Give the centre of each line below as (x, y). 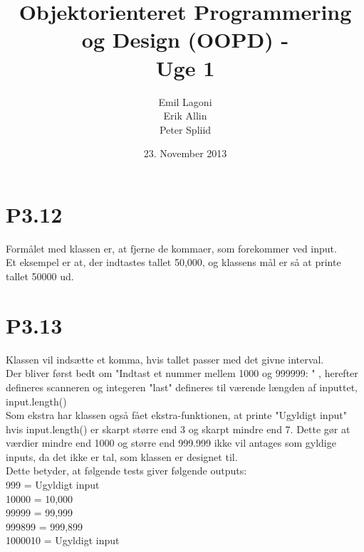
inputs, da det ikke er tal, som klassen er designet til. (122, 456)
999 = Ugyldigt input (53, 485)
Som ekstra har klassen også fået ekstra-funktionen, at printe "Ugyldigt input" (176, 415)
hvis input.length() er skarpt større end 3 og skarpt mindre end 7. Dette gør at (178, 429)
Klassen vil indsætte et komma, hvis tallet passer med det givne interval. (165, 359)
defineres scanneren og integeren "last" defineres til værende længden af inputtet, (182, 387)
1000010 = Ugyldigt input (63, 540)
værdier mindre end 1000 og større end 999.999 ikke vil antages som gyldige (171, 443)
